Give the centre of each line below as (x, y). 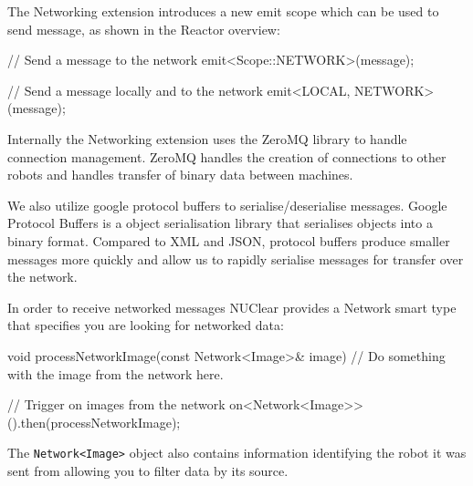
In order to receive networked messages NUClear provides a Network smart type (232, 307)
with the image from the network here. (116, 373)
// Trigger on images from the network (116, 404)
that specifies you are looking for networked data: (146, 325)
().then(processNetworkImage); (94, 422)
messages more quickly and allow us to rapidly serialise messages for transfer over (236, 259)
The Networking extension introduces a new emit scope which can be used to (223, 11)
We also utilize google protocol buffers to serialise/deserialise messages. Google (227, 205)
